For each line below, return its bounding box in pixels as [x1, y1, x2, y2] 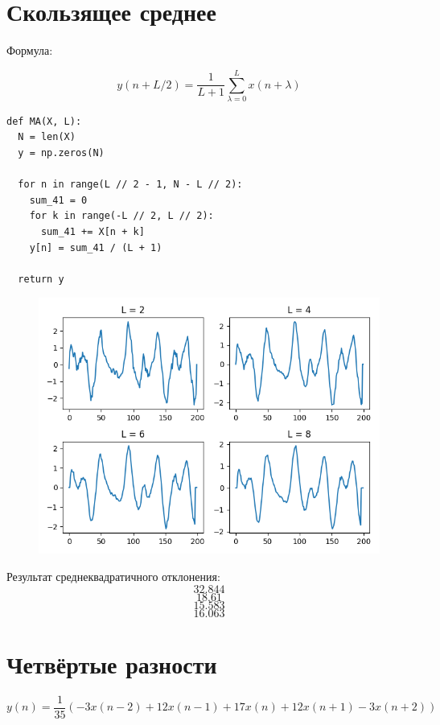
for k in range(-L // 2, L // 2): [29, 210, 214, 222]
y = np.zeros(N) [18, 147, 105, 159]
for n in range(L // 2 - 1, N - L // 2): [18, 179, 243, 191]
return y [18, 273, 64, 285]
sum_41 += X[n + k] [40, 226, 145, 237]
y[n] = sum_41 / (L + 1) [29, 241, 162, 253]
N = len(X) [18, 131, 76, 143]
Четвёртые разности [6, 647, 217, 680]
